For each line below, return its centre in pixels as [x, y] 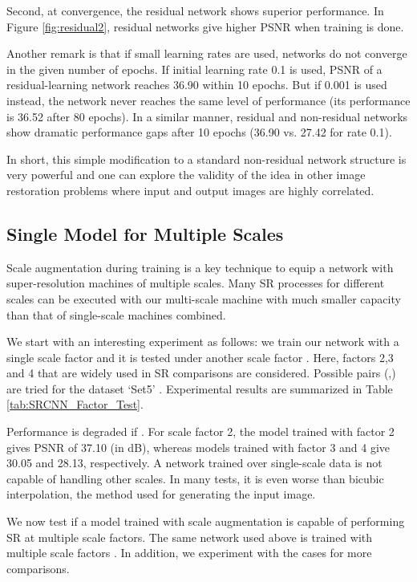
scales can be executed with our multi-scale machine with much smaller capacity [204, 298]
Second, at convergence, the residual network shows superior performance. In [195, 10]
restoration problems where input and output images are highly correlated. [190, 190]
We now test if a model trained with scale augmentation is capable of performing [206, 521]
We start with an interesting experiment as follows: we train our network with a [203, 342]
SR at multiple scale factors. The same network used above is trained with [190, 537]
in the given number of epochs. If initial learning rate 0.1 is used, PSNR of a [194, 69]
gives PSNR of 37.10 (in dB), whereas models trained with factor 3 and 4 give [198, 447]
